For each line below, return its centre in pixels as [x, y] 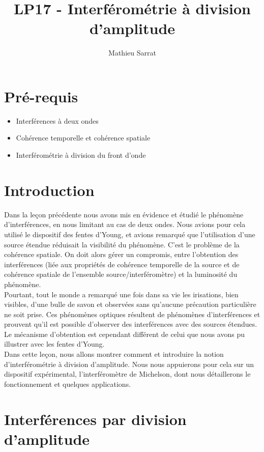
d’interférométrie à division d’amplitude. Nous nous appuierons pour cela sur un [129, 364]
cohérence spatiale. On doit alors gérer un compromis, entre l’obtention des [121, 254]
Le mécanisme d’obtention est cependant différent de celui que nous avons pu [125, 334]
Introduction [49, 190]
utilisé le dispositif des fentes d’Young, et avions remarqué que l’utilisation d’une [130, 234]
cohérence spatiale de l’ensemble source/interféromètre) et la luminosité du [121, 274]
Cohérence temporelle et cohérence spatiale [83, 138]
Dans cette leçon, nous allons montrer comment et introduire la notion [114, 354]
